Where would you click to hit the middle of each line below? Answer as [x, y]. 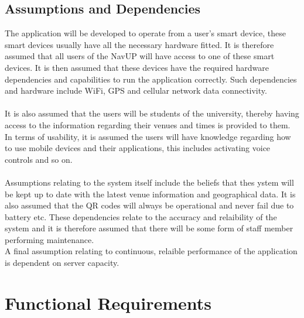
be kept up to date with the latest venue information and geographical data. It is [150, 194]
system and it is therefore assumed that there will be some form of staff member [149, 228]
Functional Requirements [108, 302]
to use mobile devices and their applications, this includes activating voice [138, 148]
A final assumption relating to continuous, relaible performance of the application [151, 251]
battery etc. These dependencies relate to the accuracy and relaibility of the [141, 216]
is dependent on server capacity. [62, 263]
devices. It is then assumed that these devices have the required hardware [137, 67]
